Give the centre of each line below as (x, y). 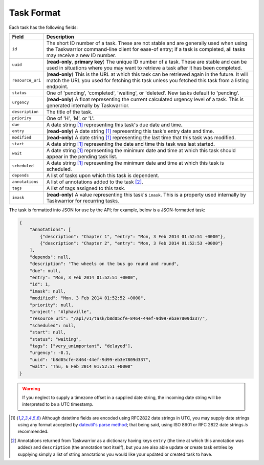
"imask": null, (48, 291)
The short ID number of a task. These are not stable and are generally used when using (147, 43)
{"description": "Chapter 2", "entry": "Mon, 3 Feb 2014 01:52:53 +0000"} (132, 244)
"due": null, (45, 271)
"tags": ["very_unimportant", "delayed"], (81, 346)
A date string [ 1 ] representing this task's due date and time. (115, 125)
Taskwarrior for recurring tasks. (83, 200)
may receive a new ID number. (81, 55)
